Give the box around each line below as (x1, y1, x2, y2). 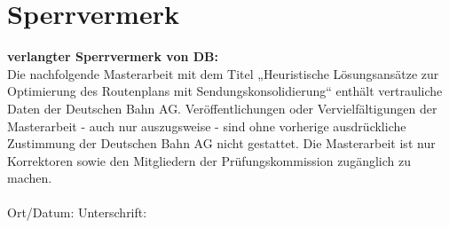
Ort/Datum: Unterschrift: (7, 203, 147, 222)
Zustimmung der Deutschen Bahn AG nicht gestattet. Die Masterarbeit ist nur (7, 134, 436, 153)
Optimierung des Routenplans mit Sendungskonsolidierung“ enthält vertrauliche (7, 82, 443, 100)
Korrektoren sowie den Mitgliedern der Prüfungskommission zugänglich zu (7, 151, 411, 169)
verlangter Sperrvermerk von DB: (7, 47, 218, 66)
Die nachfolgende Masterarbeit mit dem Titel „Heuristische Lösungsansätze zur (7, 64, 439, 83)
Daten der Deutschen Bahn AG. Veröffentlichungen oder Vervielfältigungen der (7, 98, 437, 117)
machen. (7, 169, 52, 187)
